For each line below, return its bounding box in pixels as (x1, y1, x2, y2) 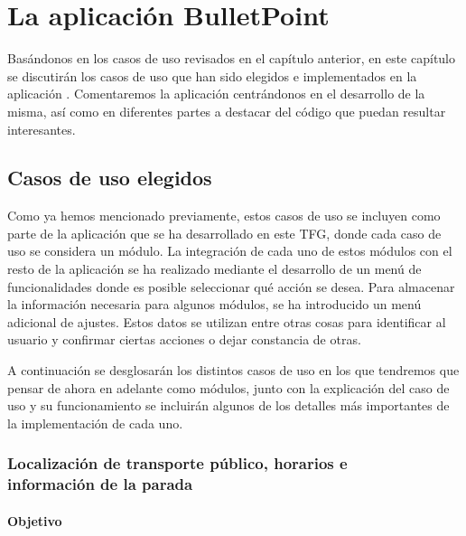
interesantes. (7, 119, 76, 138)
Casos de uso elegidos (7, 164, 212, 192)
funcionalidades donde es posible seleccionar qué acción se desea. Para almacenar (7, 277, 455, 296)
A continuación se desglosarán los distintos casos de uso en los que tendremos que (7, 361, 460, 380)
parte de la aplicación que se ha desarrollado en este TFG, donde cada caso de (7, 223, 442, 242)
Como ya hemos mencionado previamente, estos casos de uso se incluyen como (7, 206, 441, 225)
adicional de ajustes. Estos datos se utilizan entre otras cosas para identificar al (7, 312, 446, 331)
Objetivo (7, 511, 62, 530)
